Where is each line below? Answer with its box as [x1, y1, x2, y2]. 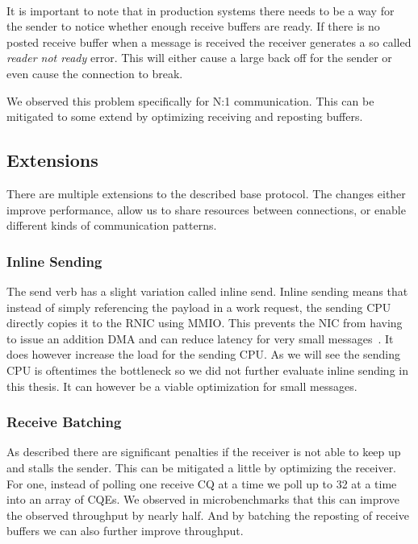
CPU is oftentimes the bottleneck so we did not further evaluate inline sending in [6, 361, 408, 378]
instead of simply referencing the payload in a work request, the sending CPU [6, 298, 391, 315]
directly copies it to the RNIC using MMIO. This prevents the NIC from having [6, 314, 403, 331]
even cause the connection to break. [6, 64, 183, 81]
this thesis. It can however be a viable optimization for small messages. [6, 377, 357, 394]
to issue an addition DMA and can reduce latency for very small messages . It [6, 330, 394, 347]
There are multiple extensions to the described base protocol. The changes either [6, 185, 406, 201]
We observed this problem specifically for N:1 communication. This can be [6, 92, 374, 109]
